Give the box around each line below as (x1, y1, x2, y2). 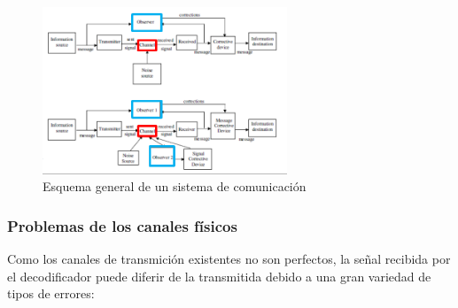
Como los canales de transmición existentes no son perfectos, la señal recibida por (7, 249, 451, 267)
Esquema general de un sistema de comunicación (43, 177, 307, 196)
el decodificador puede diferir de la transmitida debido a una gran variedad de (7, 266, 431, 285)
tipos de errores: (7, 284, 95, 303)
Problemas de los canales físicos (7, 214, 237, 236)
